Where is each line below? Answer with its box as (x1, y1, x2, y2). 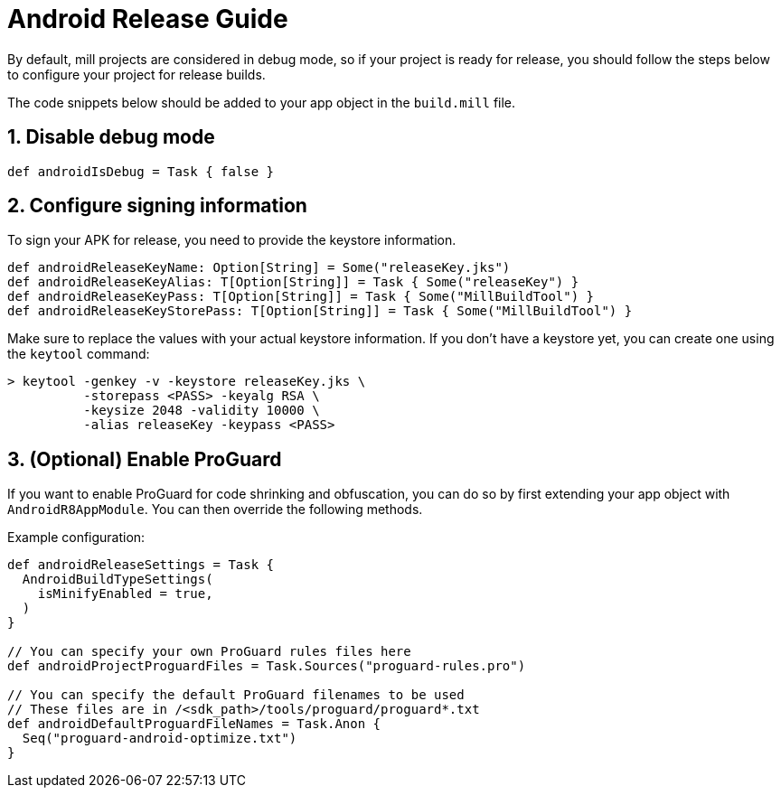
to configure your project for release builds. (7, 66, 266, 82)
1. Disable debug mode (7, 126, 215, 149)
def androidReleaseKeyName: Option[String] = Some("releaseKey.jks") (7, 260, 511, 276)
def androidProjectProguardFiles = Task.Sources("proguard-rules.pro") (7, 659, 526, 674)
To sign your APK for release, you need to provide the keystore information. (7, 232, 456, 248)
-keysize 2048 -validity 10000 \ (83, 403, 320, 418)
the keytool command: (7, 346, 150, 362)
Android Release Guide (7, 4, 288, 34)
